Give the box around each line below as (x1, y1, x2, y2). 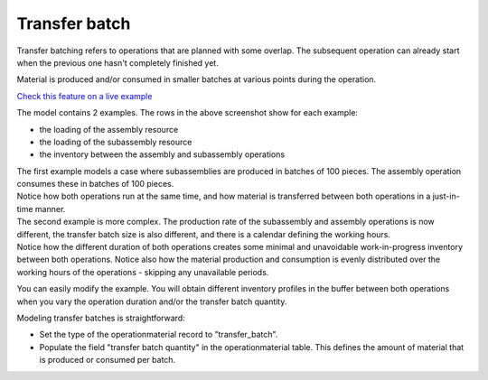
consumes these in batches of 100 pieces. (16, 179, 174, 190)
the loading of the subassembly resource (39, 136, 192, 147)
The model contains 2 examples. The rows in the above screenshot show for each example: (16, 107, 359, 118)
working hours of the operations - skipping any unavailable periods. (16, 266, 269, 277)
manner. (34, 203, 66, 214)
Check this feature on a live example (16, 90, 153, 101)
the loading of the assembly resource (39, 124, 179, 134)
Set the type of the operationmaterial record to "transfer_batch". (39, 329, 278, 340)
